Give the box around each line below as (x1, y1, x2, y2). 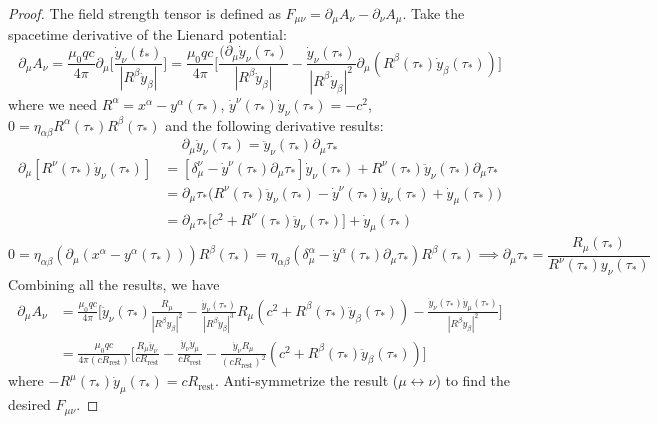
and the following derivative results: (165, 114, 384, 135)
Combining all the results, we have (8, 274, 220, 295)
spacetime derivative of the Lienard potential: (8, 24, 287, 45)
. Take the (402, 3, 465, 23)
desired (8, 394, 51, 415)
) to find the (435, 370, 511, 391)
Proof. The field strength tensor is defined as (8, 3, 281, 23)
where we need (8, 93, 98, 114)
